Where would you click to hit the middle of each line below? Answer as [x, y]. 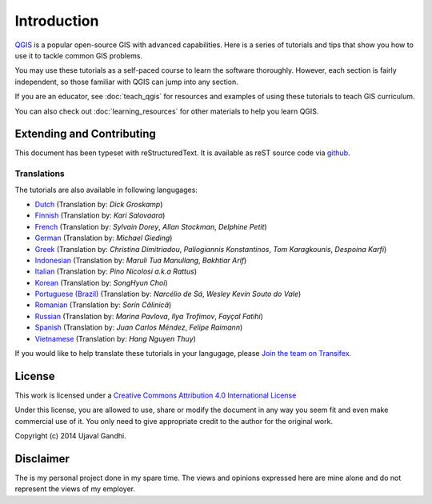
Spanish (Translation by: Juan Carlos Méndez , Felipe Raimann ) [139, 327]
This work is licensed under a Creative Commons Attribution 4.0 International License [156, 395]
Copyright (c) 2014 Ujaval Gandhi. [71, 436]
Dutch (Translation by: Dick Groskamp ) [99, 204]
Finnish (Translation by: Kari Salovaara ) [100, 215]
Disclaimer [42, 459]
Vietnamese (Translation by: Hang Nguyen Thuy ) [115, 338]
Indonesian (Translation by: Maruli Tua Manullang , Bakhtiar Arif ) [141, 260]
